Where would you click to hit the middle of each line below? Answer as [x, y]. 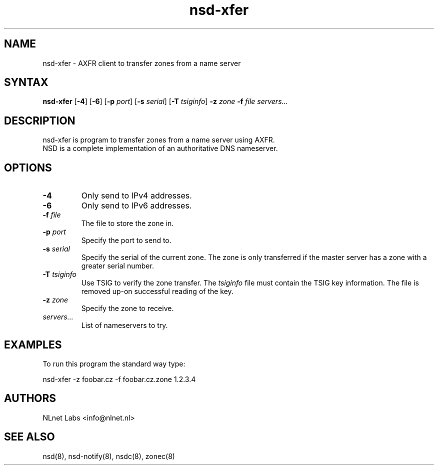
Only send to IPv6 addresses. [136, 206]
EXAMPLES [33, 344]
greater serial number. [117, 266]
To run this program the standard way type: [114, 363]
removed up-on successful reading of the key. [157, 291]
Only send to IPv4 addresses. [136, 196]
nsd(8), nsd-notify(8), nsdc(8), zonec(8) [109, 456]
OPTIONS [28, 167]
